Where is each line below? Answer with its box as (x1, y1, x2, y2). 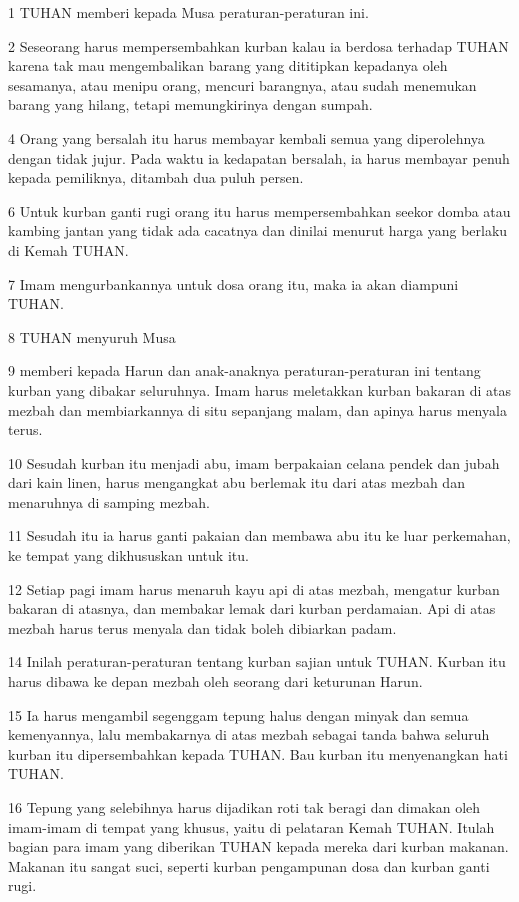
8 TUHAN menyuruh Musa (8, 326, 176, 347)
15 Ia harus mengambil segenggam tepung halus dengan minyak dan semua (8, 704, 469, 725)
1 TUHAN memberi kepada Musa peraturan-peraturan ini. (8, 2, 369, 22)
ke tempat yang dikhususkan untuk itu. (8, 545, 249, 566)
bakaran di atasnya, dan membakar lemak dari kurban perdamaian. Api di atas (8, 598, 496, 619)
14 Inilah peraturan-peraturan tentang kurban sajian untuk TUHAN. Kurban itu (8, 651, 506, 672)
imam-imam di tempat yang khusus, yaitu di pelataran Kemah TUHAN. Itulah (8, 816, 495, 837)
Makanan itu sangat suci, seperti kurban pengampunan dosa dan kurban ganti (8, 855, 490, 876)
